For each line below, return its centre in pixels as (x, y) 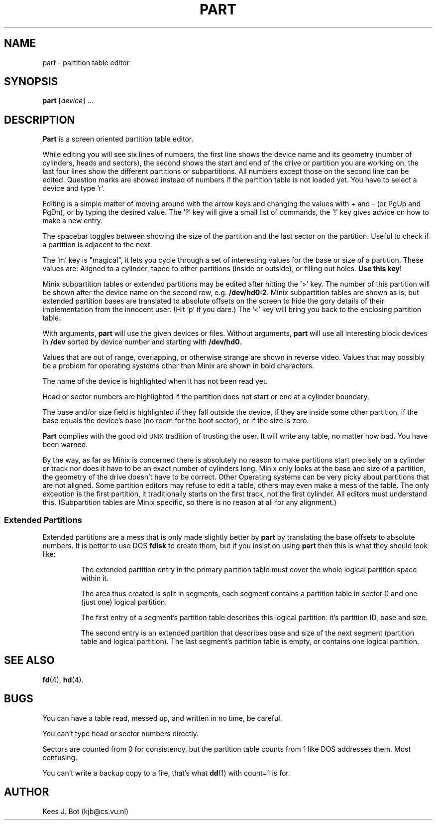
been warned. (65, 445)
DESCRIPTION (40, 120)
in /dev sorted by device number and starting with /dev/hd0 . (142, 342)
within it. (95, 578)
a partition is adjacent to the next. (97, 245)
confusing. (60, 757)
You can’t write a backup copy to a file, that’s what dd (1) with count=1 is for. (166, 773)
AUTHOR (27, 792)
